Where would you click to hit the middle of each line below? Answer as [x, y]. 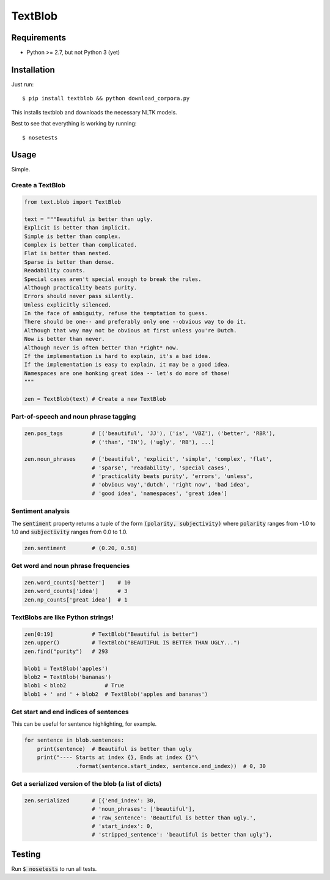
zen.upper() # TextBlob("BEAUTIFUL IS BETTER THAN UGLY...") [132, 643]
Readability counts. [55, 270]
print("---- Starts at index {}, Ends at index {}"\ [118, 758]
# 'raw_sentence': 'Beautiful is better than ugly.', [174, 818]
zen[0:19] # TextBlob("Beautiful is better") [111, 634]
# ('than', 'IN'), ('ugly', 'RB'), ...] [153, 442]
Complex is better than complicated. [81, 244]
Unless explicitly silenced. [68, 305]
